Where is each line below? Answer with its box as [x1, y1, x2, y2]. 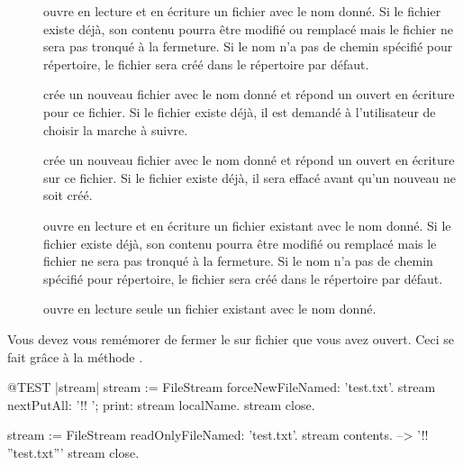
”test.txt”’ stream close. [7, 442, 140, 461]
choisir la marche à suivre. [43, 120, 188, 139]
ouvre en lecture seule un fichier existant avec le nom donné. [43, 299, 377, 318]
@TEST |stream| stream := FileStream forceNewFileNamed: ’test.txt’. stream [7, 378, 436, 397]
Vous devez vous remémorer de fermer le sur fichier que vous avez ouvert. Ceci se [7, 329, 455, 348]
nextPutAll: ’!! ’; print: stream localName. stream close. [7, 395, 315, 414]
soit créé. [43, 186, 93, 205]
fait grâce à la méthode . [7, 347, 143, 366]
